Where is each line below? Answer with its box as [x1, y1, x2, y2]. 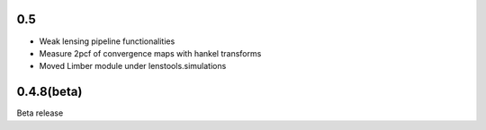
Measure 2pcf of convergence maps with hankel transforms [39, 48, 262, 58]
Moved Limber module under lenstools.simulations [39, 61, 227, 72]
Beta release [16, 108, 64, 118]
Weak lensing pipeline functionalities [39, 36, 175, 47]
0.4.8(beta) [16, 84, 83, 100]
